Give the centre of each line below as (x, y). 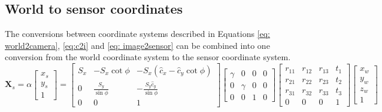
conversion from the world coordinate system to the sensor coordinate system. (148, 57)
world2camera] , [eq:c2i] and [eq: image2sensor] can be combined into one (137, 45)
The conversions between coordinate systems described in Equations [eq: (138, 34)
